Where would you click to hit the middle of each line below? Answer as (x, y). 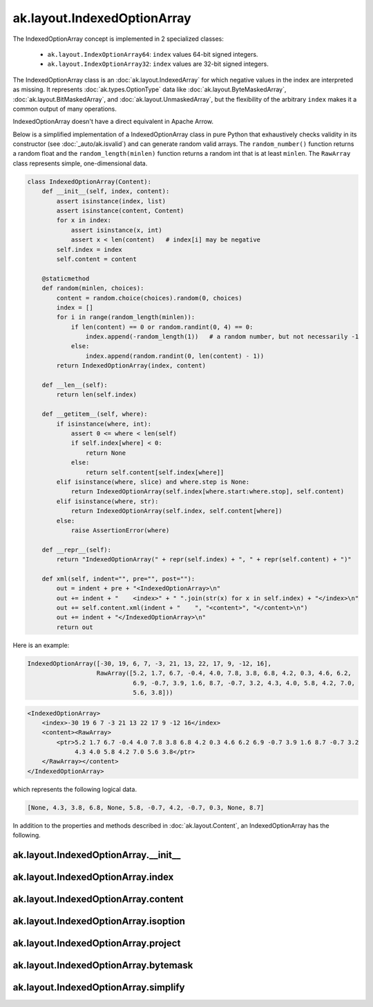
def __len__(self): (75, 385)
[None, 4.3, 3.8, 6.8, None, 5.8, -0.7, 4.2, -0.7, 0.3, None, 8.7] (146, 807)
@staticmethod (66, 278)
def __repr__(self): (77, 550)
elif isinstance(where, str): (107, 501)
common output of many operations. (65, 109)
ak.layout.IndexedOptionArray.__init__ (97, 855)
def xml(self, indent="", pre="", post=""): (118, 579)
